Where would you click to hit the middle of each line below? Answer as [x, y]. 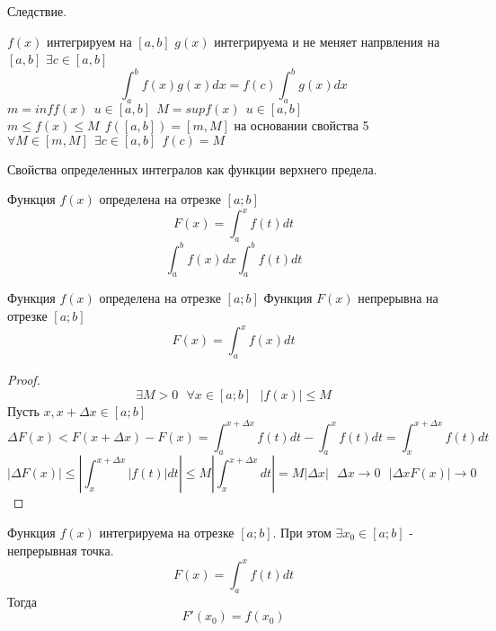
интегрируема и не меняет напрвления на [327, 41]
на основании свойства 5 [301, 125]
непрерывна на [398, 298]
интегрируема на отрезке [167, 533]
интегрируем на [89, 41]
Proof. [24, 379]
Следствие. [37, 11]
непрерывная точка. [61, 550]
